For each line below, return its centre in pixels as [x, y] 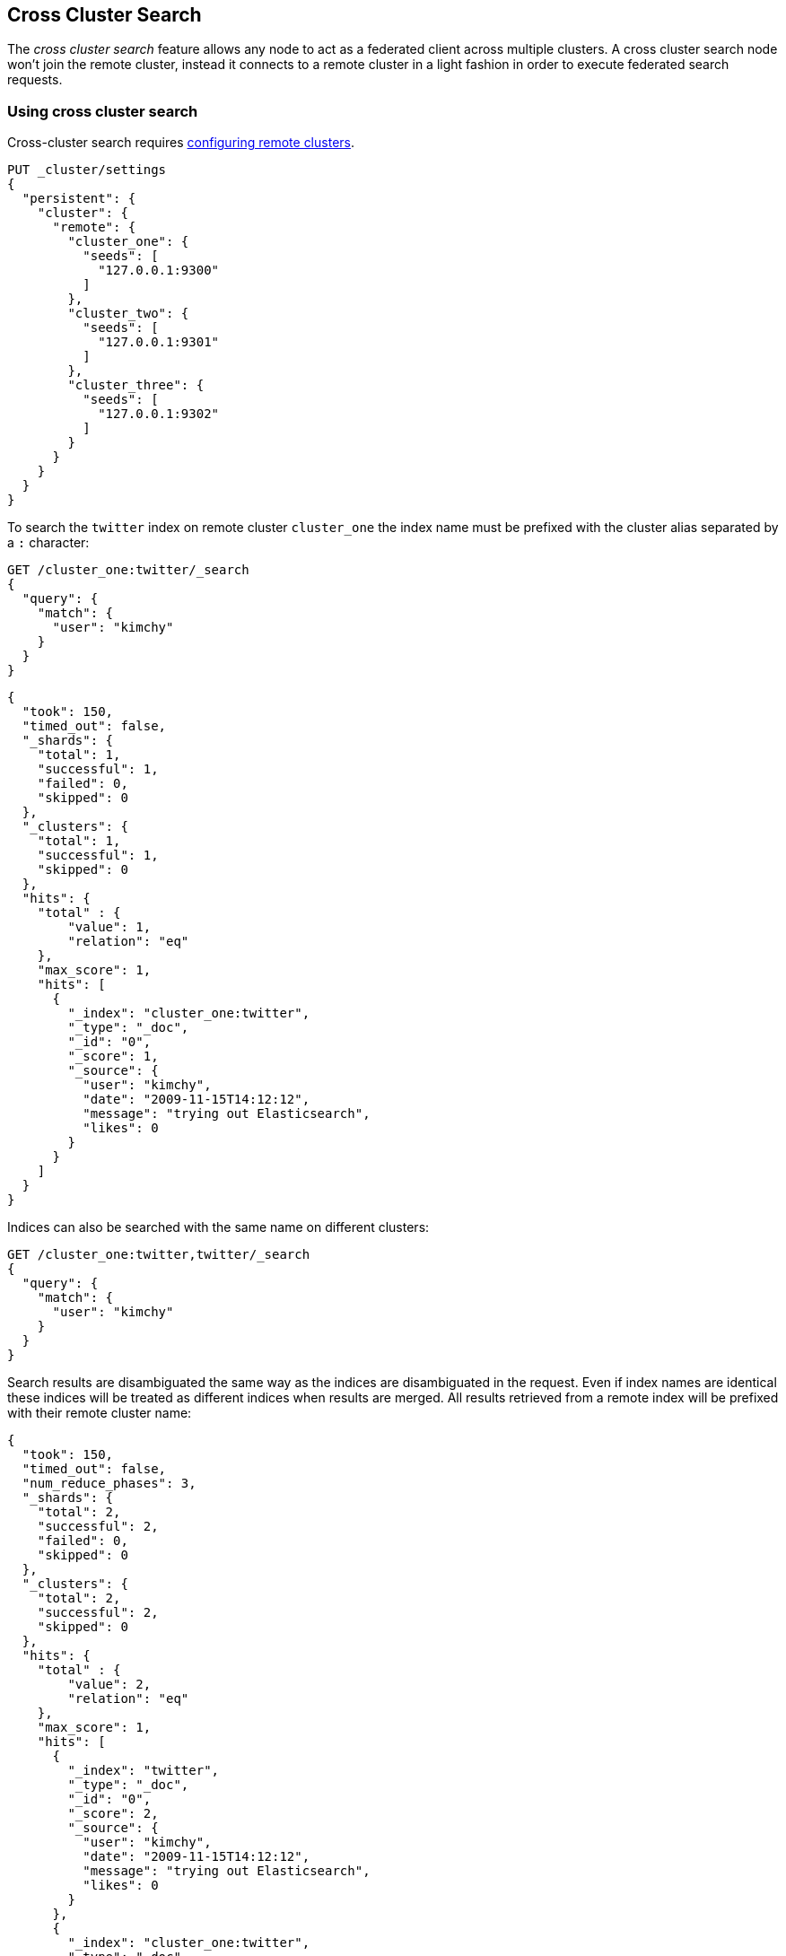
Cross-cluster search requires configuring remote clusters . [181, 143]
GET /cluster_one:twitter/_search [128, 570]
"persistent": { [79, 199]
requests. [35, 80]
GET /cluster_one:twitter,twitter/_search [159, 1255]
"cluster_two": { [128, 314]
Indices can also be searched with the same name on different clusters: [218, 1227]
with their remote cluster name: [100, 1413]
